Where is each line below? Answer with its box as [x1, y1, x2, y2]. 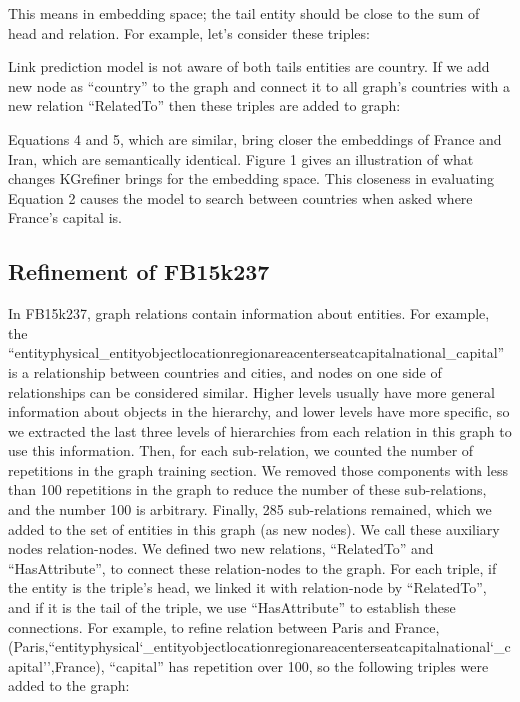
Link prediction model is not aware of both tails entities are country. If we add [8, 56, 490, 77]
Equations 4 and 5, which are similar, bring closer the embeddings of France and [8, 128, 502, 149]
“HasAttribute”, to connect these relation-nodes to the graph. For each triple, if [8, 557, 497, 578]
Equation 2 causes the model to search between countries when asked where [8, 187, 473, 208]
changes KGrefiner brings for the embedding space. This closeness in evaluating [8, 168, 495, 189]
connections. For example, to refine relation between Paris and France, [8, 616, 440, 637]
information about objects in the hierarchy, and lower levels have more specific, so [8, 401, 510, 422]
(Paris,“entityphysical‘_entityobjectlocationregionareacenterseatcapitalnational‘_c [8, 636, 511, 657]
